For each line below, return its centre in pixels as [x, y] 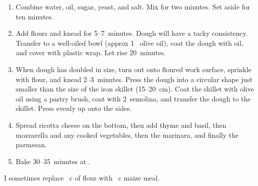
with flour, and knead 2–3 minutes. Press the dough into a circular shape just [134, 79]
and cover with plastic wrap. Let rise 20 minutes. [91, 52]
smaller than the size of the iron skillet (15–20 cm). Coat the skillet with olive [135, 89]
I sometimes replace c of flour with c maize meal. [82, 178]
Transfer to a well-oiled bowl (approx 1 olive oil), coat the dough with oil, [129, 43]
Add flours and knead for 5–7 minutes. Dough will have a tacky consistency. [132, 33]
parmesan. [31, 144]
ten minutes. [34, 16]
